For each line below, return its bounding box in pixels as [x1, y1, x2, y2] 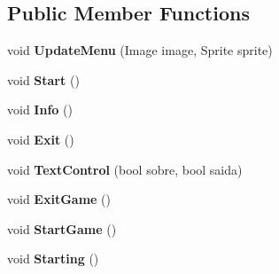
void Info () [7, 100, 73, 119]
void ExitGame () [7, 190, 111, 208]
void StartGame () [7, 219, 117, 238]
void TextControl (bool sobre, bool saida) [7, 160, 243, 178]
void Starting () [7, 249, 99, 268]
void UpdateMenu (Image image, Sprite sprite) [7, 41, 273, 59]
